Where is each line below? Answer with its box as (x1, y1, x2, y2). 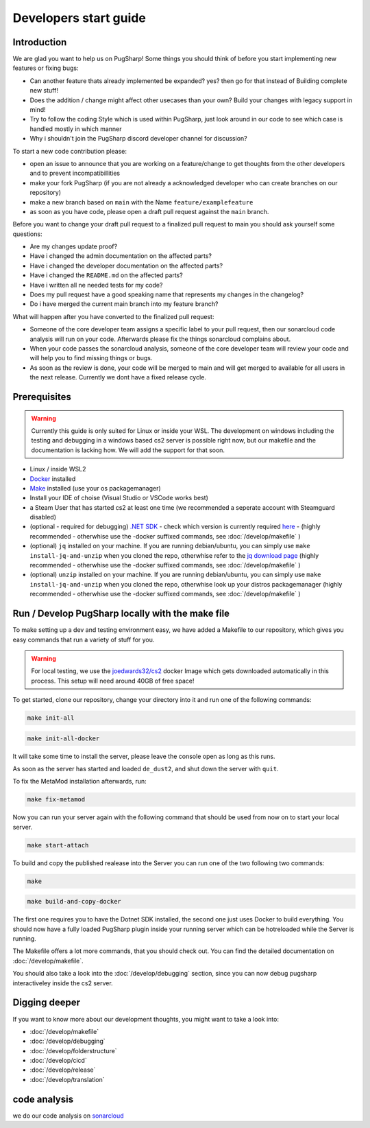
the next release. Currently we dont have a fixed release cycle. (29, 373, 207, 381)
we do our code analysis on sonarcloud (12, 1112, 124, 1120)
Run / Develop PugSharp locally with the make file (12, 608, 230, 620)
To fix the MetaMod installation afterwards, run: (12, 777, 147, 786)
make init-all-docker (27, 734, 100, 742)
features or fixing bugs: (12, 64, 79, 72)
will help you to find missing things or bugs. (29, 354, 153, 362)
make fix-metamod (27, 796, 86, 803)
